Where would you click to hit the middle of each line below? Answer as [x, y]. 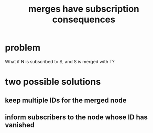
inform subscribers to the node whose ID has [77, 117]
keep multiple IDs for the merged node [66, 100]
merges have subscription [84, 9]
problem [23, 48]
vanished [20, 125]
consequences [84, 20]
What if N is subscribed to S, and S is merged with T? [60, 61]
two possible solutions [53, 82]
